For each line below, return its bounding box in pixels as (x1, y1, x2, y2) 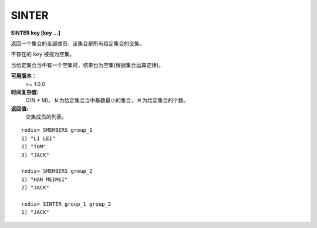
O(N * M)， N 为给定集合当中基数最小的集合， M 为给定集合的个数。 (25, 97, 189, 104)
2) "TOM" (21, 144, 46, 150)
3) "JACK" (21, 151, 49, 158)
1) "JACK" (21, 209, 49, 216)
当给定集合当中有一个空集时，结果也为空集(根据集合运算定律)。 (11, 62, 164, 69)
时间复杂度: (11, 89, 39, 96)
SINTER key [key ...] (11, 29, 61, 36)
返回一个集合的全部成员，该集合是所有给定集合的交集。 (11, 40, 145, 47)
